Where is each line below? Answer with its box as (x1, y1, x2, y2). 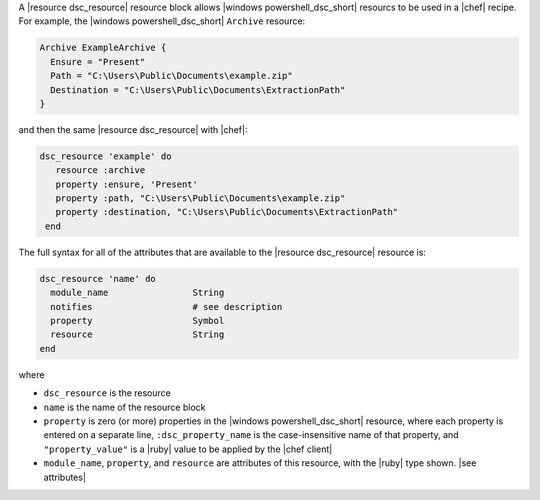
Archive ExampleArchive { (39, 42, 167, 54)
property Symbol (50, 315, 225, 326)
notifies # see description (50, 301, 283, 312)
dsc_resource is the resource (43, 387, 172, 399)
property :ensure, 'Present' (55, 178, 199, 190)
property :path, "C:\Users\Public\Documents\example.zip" (55, 193, 346, 204)
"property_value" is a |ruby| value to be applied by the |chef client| (43, 443, 333, 455)
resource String (50, 329, 225, 340)
